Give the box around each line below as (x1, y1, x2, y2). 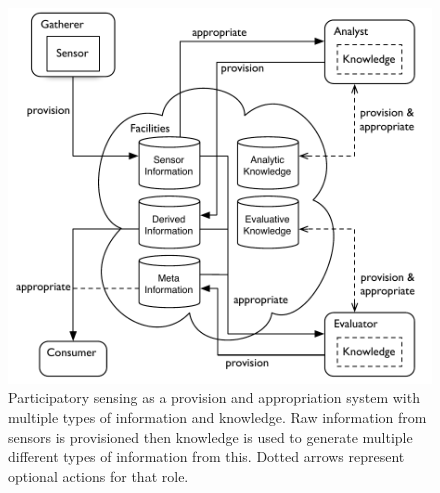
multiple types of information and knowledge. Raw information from (8, 406, 427, 427)
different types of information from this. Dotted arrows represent (8, 446, 405, 467)
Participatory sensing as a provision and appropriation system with (8, 387, 420, 408)
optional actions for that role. (8, 465, 189, 486)
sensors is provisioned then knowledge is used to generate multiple (8, 426, 413, 447)
